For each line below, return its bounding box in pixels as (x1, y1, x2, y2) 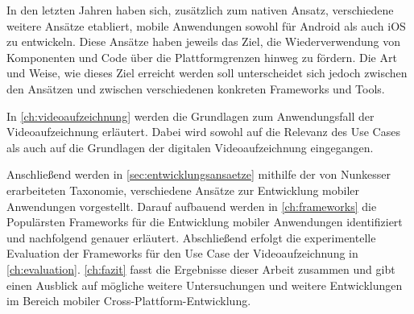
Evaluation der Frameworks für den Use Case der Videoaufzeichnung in (6, 245, 358, 262)
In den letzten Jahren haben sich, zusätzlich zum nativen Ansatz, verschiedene (6, 2, 394, 18)
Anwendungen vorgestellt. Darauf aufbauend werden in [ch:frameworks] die (6, 197, 377, 214)
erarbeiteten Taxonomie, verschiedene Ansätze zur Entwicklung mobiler (6, 181, 360, 198)
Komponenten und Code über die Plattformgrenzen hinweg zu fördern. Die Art (6, 48, 397, 65)
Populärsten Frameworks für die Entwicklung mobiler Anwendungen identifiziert (6, 213, 403, 230)
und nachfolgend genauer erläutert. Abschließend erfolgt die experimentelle (6, 229, 376, 246)
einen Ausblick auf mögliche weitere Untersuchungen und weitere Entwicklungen (6, 276, 403, 293)
